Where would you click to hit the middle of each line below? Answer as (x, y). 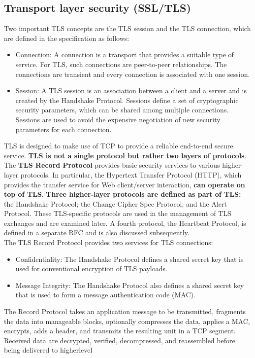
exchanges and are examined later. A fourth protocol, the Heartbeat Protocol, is (125, 223)
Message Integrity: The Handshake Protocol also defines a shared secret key (130, 285)
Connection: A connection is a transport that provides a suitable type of (125, 54)
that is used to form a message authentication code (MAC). (105, 295)
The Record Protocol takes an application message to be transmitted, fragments (125, 311)
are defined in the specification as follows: (67, 38)
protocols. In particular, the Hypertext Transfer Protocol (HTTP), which (131, 174)
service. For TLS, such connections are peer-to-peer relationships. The (121, 64)
